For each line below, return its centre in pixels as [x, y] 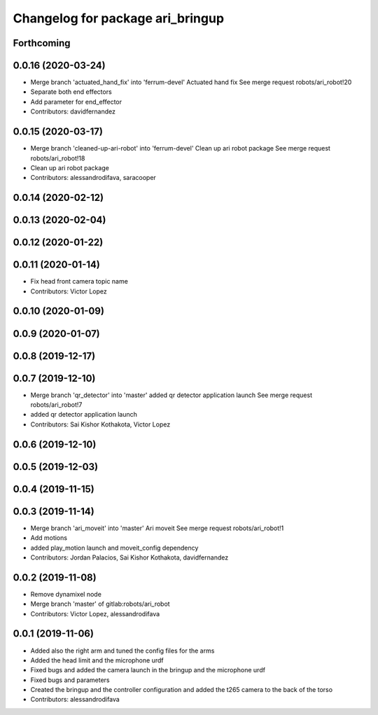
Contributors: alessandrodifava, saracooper [93, 178]
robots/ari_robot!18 [58, 158]
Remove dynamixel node [66, 594]
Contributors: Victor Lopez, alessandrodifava [95, 613]
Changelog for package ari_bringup [118, 18]
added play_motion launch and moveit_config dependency [114, 548]
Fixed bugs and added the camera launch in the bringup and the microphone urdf [148, 670]
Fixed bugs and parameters [70, 680]
